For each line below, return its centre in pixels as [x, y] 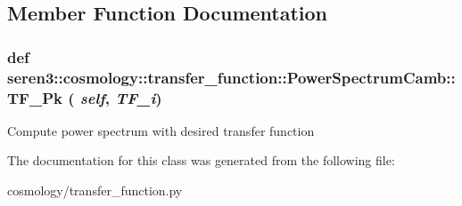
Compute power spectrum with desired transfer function [161, 130]
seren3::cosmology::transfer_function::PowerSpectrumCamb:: [231, 77]
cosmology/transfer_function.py [95, 190]
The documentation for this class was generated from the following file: [201, 160]
